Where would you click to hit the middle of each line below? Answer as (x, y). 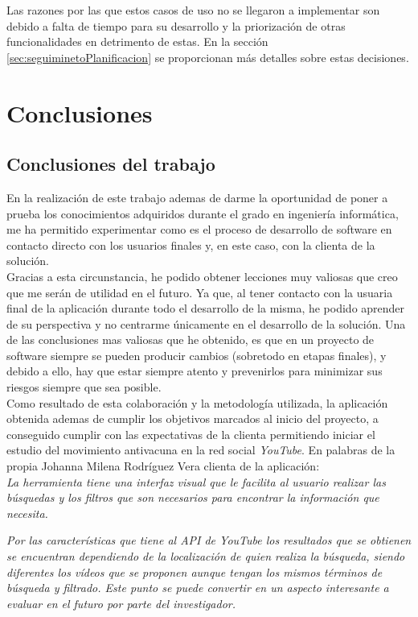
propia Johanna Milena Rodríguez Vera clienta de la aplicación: (163, 466)
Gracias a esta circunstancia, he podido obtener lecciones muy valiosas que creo (202, 276)
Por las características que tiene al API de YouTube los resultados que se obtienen (209, 540)
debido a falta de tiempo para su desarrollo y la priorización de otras (176, 25)
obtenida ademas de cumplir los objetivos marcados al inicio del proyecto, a (193, 418)
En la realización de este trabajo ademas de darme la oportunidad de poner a (197, 197)
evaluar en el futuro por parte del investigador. (121, 603)
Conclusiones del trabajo (111, 164)
